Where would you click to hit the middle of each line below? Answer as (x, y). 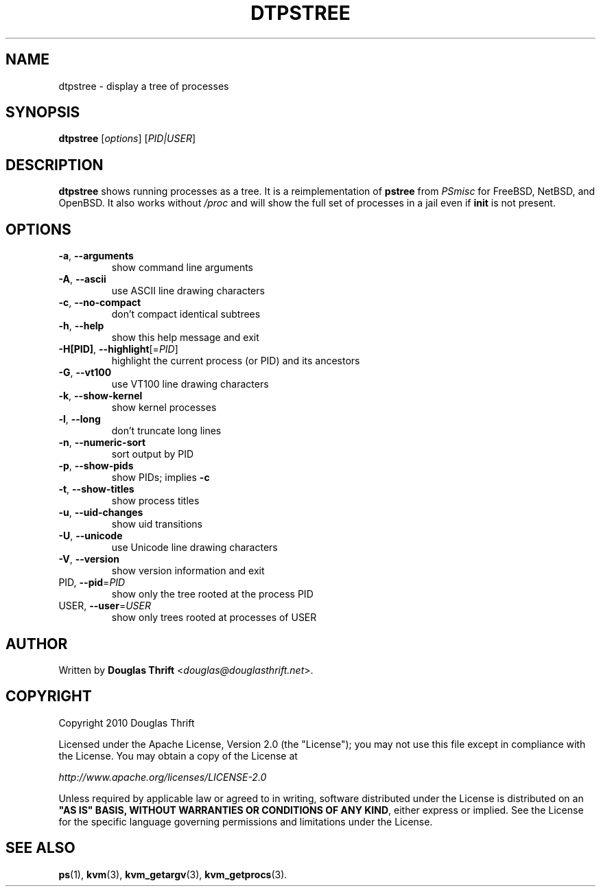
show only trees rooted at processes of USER (214, 618)
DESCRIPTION (55, 165)
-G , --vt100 (85, 373)
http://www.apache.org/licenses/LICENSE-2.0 (163, 777)
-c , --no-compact (100, 303)
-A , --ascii (82, 279)
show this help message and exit (185, 338)
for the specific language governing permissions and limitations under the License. (246, 821)
